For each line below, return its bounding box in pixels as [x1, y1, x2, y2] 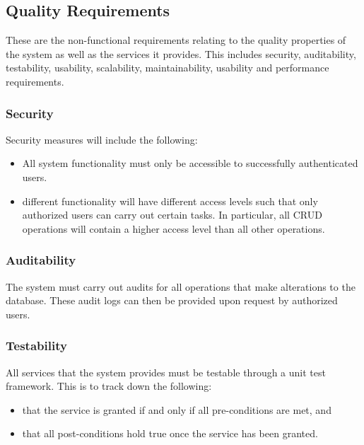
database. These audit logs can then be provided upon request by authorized [6, 293, 338, 308]
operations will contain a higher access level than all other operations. [22, 221, 325, 236]
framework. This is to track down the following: [6, 378, 212, 393]
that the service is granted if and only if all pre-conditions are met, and [22, 402, 331, 417]
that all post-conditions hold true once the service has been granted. [22, 426, 318, 441]
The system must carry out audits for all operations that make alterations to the [6, 279, 356, 294]
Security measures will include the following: [6, 132, 198, 146]
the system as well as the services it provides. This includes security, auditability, [6, 46, 356, 61]
